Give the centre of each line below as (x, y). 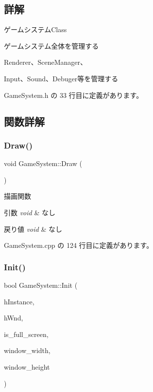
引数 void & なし (30, 212)
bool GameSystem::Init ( (41, 285)
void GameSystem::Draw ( (43, 163)
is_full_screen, (26, 334)
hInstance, (19, 301)
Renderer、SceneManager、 (46, 62)
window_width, (27, 350)
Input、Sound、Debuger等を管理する (61, 78)
